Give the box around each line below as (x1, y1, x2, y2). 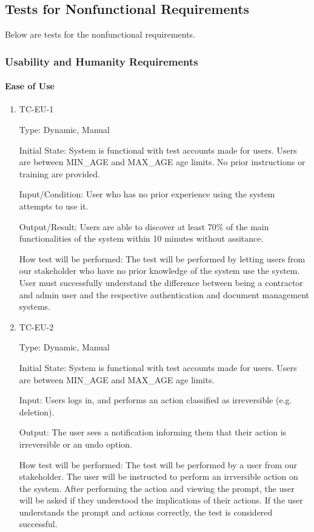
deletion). (19, 405, 55, 418)
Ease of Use (5, 80, 55, 92)
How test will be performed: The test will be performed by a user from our (19, 458, 298, 471)
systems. (19, 300, 50, 313)
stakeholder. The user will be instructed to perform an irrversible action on (19, 470, 298, 483)
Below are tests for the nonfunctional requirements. (5, 28, 196, 41)
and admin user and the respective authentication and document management (19, 288, 309, 301)
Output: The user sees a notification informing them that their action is (19, 426, 287, 438)
